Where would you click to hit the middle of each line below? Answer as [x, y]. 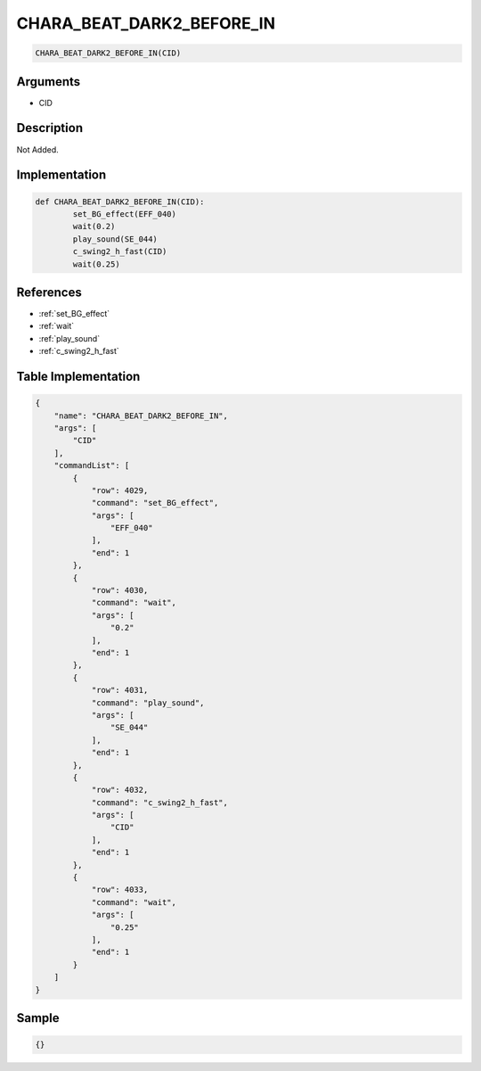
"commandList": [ [92, 465]
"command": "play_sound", [148, 703]
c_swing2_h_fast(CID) [120, 251]
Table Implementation [78, 376]
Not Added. [38, 149]
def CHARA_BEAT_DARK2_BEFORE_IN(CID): [120, 202]
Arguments [49, 82]
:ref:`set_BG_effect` [74, 313]
